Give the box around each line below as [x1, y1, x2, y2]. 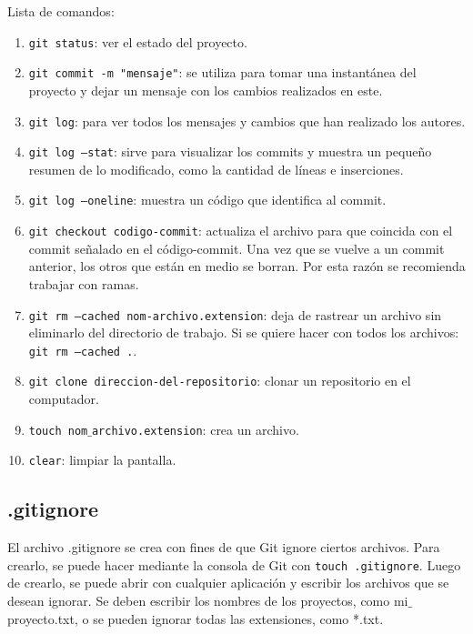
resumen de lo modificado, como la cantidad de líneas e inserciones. [28, 159, 404, 178]
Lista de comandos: [7, 2, 115, 20]
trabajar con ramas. [28, 274, 139, 293]
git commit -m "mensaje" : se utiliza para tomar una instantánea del [28, 63, 417, 82]
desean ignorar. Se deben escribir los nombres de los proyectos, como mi [7, 591, 408, 610]
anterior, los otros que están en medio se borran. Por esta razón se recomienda [28, 257, 466, 276]
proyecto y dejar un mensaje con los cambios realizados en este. [28, 80, 383, 99]
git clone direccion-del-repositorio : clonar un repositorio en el [28, 371, 411, 390]
